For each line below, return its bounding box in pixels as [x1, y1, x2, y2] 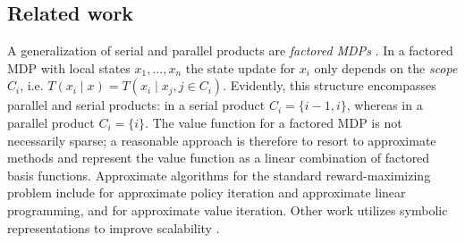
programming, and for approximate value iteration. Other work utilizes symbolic [7, 200, 448, 219]
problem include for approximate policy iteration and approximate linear [7, 183, 406, 202]
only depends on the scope [314, 58, 458, 77]
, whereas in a [346, 96, 423, 114]
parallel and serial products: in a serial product [7, 96, 266, 114]
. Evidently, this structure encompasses [223, 76, 436, 95]
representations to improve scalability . [7, 218, 220, 237]
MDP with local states [7, 58, 131, 77]
